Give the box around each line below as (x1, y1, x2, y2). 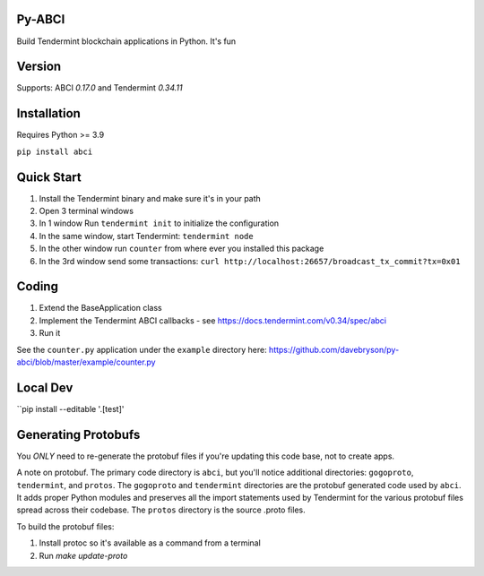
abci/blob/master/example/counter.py (16, 357, 156, 367)
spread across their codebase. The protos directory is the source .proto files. (16, 504, 306, 515)
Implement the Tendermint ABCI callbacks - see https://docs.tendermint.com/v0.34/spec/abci (39, 314, 387, 326)
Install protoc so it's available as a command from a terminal (39, 537, 262, 548)
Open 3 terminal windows (39, 206, 134, 217)
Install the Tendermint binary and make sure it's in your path (39, 193, 262, 203)
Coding (16, 279, 58, 295)
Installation (16, 106, 81, 121)
